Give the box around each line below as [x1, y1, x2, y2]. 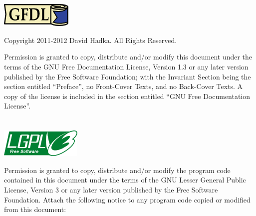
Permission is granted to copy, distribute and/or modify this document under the [4, 51, 253, 62]
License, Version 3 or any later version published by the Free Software [4, 184, 218, 194]
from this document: [4, 204, 66, 214]
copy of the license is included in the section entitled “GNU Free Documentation [4, 90, 251, 101]
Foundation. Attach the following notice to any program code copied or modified [4, 194, 251, 204]
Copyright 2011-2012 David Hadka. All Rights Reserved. [4, 34, 177, 45]
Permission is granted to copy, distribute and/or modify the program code [4, 164, 231, 175]
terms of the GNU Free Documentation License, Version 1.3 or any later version [4, 61, 249, 71]
